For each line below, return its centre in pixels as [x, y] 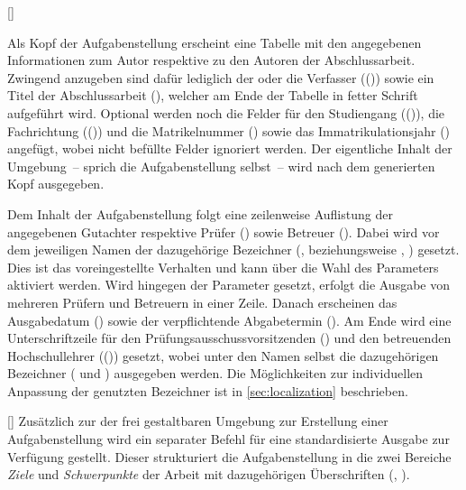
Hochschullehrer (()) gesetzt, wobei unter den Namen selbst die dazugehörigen [223, 355]
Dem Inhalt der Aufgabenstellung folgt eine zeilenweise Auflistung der [200, 213]
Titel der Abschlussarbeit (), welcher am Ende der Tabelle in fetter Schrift [213, 95]
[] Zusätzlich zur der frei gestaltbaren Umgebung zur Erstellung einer [198, 421]
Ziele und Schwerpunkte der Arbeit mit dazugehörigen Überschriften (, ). [209, 474]
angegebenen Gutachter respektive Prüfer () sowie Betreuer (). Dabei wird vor [224, 231]
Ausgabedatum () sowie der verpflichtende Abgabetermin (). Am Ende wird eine [229, 320]
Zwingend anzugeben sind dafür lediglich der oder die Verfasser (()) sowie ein [221, 77]
